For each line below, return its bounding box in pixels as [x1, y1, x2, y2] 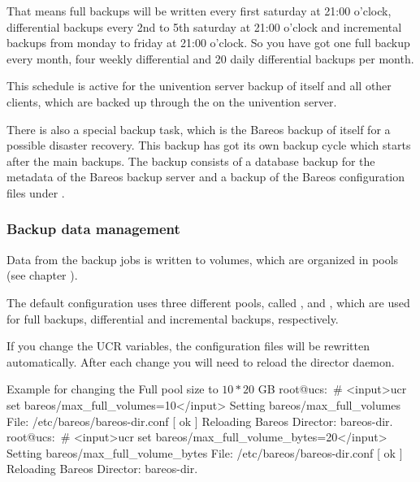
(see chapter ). [6, 267, 78, 284]
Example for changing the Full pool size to [6, 380, 219, 397]
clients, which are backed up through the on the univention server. [6, 93, 337, 110]
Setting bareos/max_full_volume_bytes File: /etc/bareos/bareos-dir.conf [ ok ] [6, 444, 403, 461]
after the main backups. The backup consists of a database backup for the [6, 152, 375, 169]
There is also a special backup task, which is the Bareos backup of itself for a [6, 120, 391, 137]
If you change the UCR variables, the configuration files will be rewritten [6, 337, 370, 354]
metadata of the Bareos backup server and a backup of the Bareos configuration [6, 168, 405, 185]
